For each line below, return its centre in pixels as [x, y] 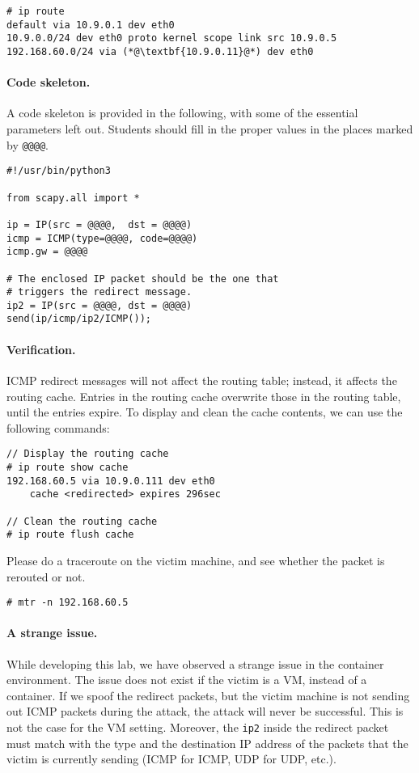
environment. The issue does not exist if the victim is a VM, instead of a [187, 680]
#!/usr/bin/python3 [59, 171]
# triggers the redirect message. [99, 292]
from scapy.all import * [73, 198]
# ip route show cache [68, 467]
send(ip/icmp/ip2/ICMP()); [79, 319]
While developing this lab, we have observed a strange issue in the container [195, 663]
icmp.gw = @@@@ [47, 252]
